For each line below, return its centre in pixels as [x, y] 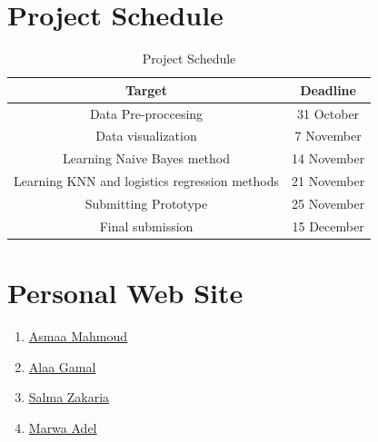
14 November [328, 158]
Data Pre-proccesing [146, 113]
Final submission [146, 226]
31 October [328, 113]
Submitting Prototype [146, 203]
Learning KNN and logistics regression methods [146, 181]
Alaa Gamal [62, 366]
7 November [328, 136]
